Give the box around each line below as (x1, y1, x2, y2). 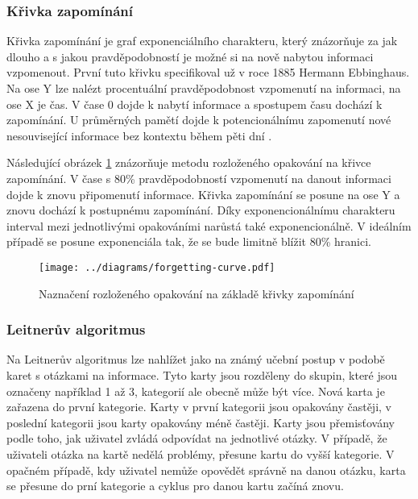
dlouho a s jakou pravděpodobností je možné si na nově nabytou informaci (6, 48, 374, 64)
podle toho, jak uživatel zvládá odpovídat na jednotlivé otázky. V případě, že (6, 430, 387, 447)
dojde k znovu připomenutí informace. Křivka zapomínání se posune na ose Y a (6, 185, 400, 202)
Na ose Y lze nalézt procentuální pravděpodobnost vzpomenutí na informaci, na (6, 80, 401, 96)
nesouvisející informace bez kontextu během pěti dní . (6, 127, 272, 143)
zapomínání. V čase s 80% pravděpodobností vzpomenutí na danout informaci (6, 169, 391, 186)
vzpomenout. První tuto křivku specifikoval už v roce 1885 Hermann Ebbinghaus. (6, 64, 410, 81)
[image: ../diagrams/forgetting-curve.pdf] (39, 261, 275, 273)
